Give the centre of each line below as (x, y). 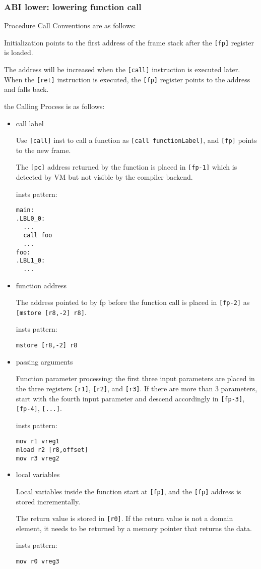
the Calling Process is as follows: (54, 106)
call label (30, 123)
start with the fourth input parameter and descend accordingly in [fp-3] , (130, 398)
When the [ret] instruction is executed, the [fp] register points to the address (127, 79)
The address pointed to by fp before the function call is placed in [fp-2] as (133, 302)
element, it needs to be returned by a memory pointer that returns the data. (134, 528)
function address (41, 285)
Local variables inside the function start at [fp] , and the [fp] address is (128, 491)
